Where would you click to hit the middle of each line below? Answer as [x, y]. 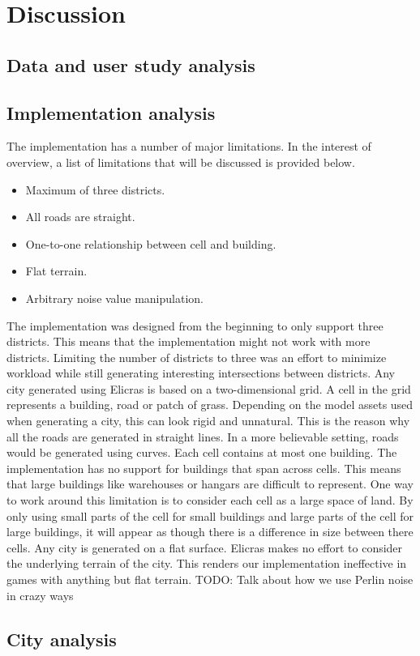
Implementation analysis [111, 112]
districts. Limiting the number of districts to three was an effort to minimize [197, 357]
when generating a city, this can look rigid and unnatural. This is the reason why [208, 421]
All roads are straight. [80, 217]
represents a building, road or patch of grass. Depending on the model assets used [210, 405]
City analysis [62, 639]
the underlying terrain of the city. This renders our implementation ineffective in [207, 563]
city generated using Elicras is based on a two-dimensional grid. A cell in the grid [209, 388]
